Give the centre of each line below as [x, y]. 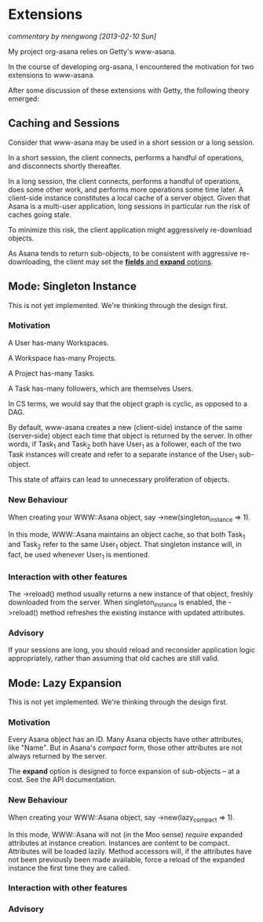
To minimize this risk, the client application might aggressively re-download [130, 230]
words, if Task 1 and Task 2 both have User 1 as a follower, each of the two [125, 444]
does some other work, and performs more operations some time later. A [126, 189]
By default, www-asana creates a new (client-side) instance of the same [125, 427]
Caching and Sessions [64, 123]
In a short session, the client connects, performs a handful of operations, [126, 157]
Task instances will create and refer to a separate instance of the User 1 [123, 455]
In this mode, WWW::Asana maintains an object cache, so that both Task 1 [127, 535]
